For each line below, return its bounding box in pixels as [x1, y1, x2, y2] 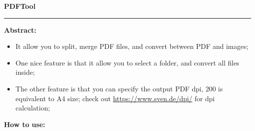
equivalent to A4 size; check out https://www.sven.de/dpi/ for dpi [15, 93, 215, 103]
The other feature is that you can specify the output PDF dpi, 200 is [15, 83, 223, 93]
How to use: [4, 119, 46, 129]
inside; [15, 67, 35, 77]
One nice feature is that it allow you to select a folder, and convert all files [15, 57, 239, 67]
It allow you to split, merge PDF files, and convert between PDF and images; [15, 41, 249, 51]
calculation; [15, 103, 50, 113]
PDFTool [4, 1, 36, 11]
